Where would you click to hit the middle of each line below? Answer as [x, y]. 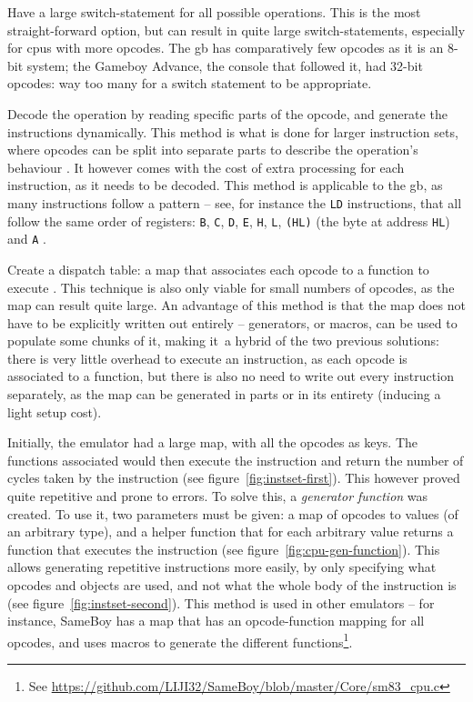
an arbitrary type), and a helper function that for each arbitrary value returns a [231, 532]
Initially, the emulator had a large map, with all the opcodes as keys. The [213, 442]
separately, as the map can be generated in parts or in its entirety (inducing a [224, 394]
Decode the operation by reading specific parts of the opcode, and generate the [227, 113]
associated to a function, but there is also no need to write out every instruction [231, 376]
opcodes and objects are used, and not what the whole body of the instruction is [232, 585]
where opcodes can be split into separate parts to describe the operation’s [213, 150]
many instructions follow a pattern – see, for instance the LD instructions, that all [235, 202]
